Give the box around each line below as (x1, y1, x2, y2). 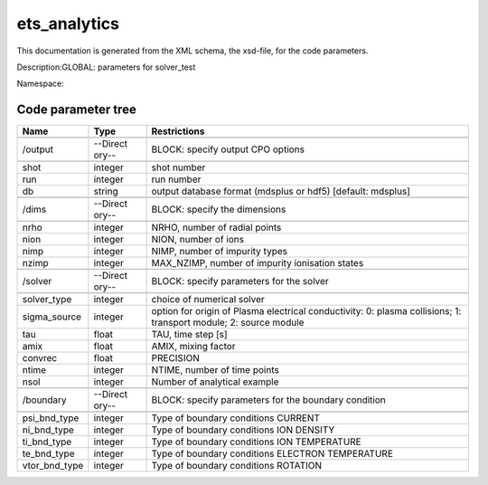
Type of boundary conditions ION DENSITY (151, 423, 335, 436)
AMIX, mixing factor (151, 340, 236, 353)
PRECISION (151, 352, 201, 365)
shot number (151, 161, 206, 174)
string (93, 185, 118, 198)
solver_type (22, 293, 72, 306)
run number (151, 173, 202, 185)
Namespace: (16, 78, 64, 90)
